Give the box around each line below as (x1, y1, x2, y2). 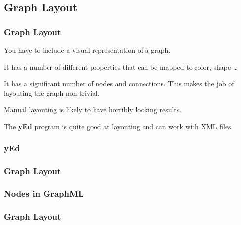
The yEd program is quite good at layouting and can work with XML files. (4, 121, 233, 131)
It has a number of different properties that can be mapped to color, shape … (4, 61, 238, 72)
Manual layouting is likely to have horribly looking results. (4, 104, 182, 115)
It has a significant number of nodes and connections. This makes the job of (4, 78, 234, 89)
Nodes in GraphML (4, 187, 84, 200)
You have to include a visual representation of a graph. (4, 45, 171, 55)
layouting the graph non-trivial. (4, 88, 100, 98)
